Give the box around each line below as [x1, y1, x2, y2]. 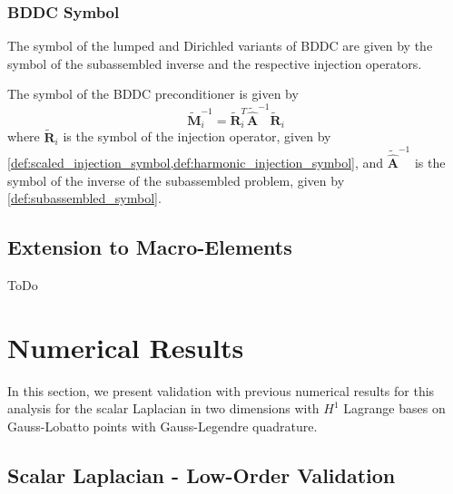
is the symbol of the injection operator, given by [63, 127, 331, 146]
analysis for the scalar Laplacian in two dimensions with [7, 399, 320, 418]
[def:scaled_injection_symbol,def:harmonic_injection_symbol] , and [7, 153, 384, 172]
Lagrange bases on [343, 399, 446, 418]
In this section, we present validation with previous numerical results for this [7, 381, 435, 400]
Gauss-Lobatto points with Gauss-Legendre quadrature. [7, 417, 318, 436]
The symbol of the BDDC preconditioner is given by [7, 84, 299, 103]
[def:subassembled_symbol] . [7, 189, 162, 208]
